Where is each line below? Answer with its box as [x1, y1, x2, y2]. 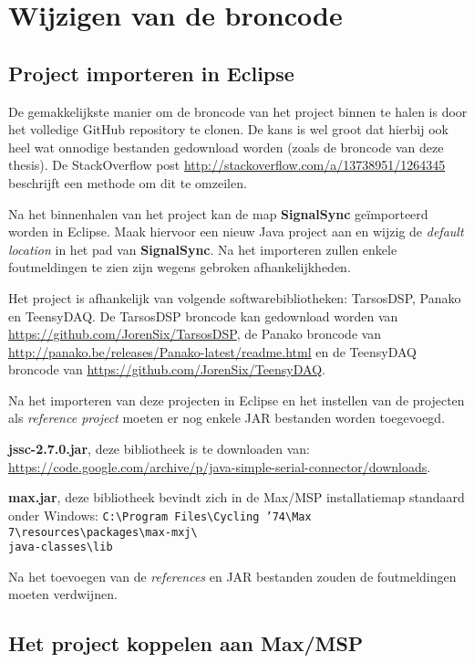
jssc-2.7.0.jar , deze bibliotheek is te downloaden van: [8, 439, 310, 458]
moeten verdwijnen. [8, 584, 118, 604]
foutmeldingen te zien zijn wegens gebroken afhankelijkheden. [8, 258, 351, 277]
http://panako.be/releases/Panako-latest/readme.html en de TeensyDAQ [8, 342, 417, 361]
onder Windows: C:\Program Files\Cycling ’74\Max [8, 505, 312, 524]
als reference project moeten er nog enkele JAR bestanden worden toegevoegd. [8, 408, 446, 427]
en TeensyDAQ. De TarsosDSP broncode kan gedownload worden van [8, 306, 398, 325]
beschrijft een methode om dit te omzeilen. [8, 173, 247, 192]
